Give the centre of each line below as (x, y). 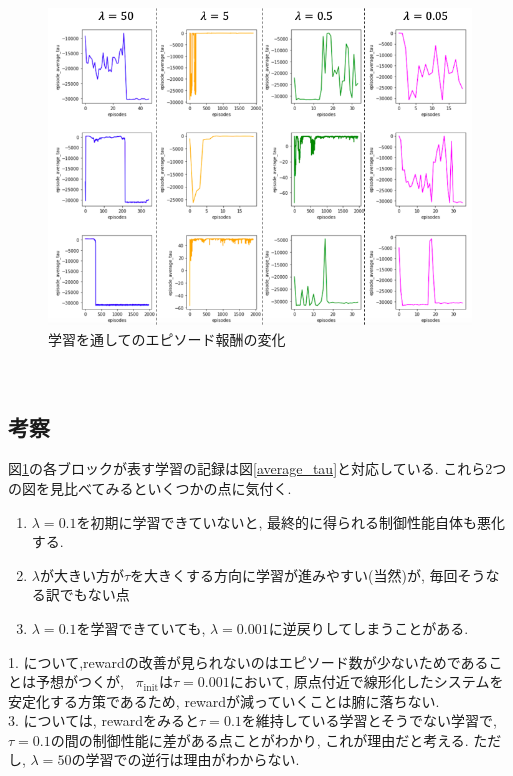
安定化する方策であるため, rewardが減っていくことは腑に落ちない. (224, 700)
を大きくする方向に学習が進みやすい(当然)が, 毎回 (294, 574)
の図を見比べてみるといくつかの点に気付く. (150, 487)
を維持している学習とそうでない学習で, (369, 720)
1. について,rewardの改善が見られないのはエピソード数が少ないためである (248, 661)
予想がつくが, (79, 681)
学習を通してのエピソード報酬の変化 (167, 338)
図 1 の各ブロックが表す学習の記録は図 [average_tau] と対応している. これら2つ (257, 468)
